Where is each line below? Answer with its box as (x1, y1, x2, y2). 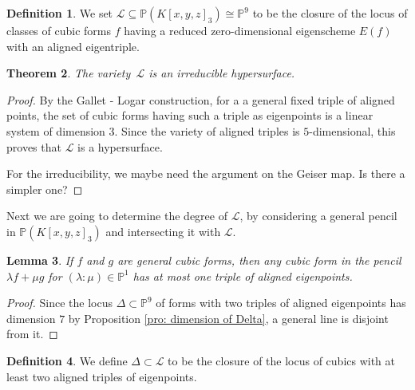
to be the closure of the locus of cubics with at (168, 352, 396, 368)
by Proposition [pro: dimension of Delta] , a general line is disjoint (68, 309, 389, 326)
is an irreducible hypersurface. (148, 65, 295, 81)
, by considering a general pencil (239, 207, 397, 224)
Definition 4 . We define (6, 352, 128, 368)
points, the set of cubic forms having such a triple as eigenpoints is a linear (6, 107, 373, 124)
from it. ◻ (6, 325, 58, 342)
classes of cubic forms (6, 22, 111, 38)
